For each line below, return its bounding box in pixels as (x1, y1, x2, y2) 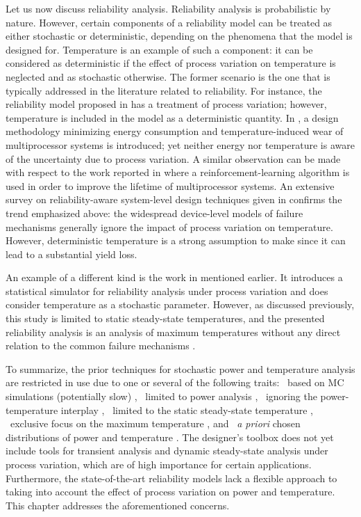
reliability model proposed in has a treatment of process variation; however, (6, 97, 327, 111)
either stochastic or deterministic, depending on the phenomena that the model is (6, 29, 353, 43)
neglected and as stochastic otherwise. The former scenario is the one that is (6, 69, 330, 83)
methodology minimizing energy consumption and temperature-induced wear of (6, 124, 344, 138)
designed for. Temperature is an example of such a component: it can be (6, 42, 313, 56)
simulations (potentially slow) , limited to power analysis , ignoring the (6, 389, 317, 404)
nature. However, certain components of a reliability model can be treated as (6, 15, 333, 29)
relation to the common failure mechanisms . (6, 338, 196, 353)
